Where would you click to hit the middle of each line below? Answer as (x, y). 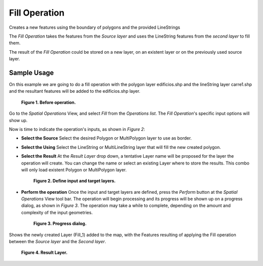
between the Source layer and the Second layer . (58, 242)
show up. (18, 120)
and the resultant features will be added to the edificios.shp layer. (75, 91)
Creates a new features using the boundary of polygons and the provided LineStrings (94, 27)
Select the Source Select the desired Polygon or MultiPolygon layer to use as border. (106, 138)
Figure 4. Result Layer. (44, 253)
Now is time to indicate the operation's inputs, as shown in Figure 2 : (77, 129)
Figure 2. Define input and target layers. (75, 181)
